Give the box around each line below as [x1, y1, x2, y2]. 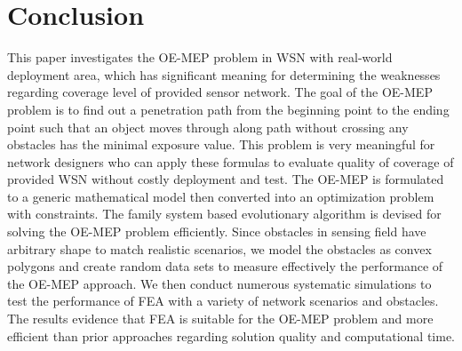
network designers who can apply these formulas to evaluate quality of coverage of [7, 152, 454, 171]
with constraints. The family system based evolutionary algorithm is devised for [7, 204, 442, 223]
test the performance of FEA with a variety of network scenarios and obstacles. [7, 291, 439, 310]
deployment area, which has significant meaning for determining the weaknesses [7, 65, 441, 84]
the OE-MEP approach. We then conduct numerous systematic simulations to [7, 274, 432, 292]
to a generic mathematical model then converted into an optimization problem [7, 187, 434, 205]
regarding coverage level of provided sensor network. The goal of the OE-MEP [7, 83, 433, 101]
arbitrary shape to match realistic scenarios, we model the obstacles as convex [7, 239, 432, 258]
